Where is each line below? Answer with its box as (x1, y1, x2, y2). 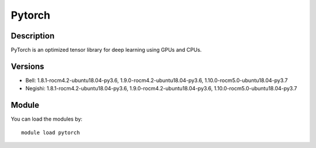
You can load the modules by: (11, 115, 83, 122)
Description (11, 31, 55, 41)
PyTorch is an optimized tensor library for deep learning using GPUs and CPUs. (11, 47, 202, 54)
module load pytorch (21, 129, 80, 136)
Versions (11, 61, 44, 71)
